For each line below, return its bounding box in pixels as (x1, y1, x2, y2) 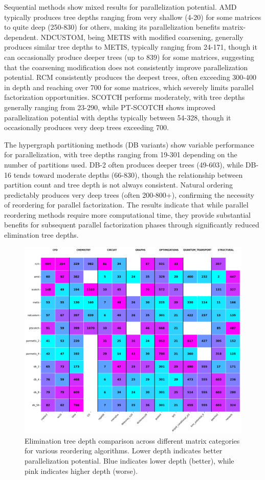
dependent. (4, 31, 38, 42)
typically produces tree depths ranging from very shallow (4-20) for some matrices (4, 11, 261, 22)
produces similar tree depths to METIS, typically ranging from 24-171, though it (4, 41, 257, 52)
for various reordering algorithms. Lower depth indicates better (25, 445, 223, 456)
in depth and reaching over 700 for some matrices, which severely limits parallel (4, 81, 254, 92)
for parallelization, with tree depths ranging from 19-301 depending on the (4, 149, 237, 160)
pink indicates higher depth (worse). (25, 465, 138, 476)
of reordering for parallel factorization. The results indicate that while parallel (4, 199, 249, 210)
